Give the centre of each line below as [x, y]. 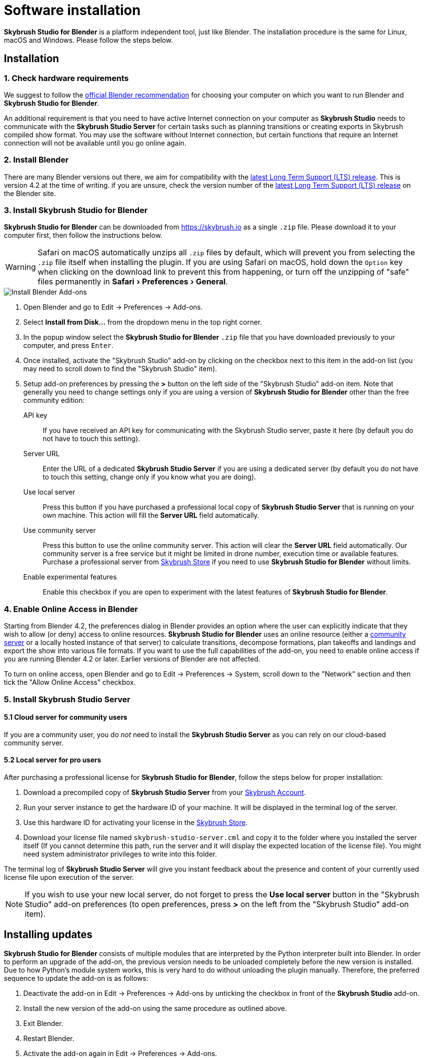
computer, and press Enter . [68, 346]
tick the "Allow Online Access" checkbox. [70, 682]
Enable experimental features [70, 577]
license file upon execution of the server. [69, 877]
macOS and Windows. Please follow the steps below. [89, 40]
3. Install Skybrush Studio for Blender [76, 210]
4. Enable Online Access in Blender [71, 609]
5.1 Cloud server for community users [66, 717]
